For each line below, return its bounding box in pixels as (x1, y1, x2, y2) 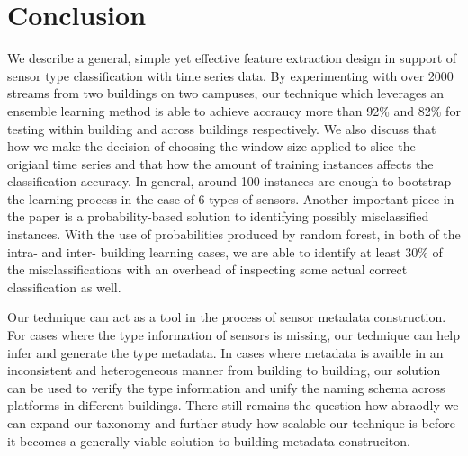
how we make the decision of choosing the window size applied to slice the (7, 137, 416, 156)
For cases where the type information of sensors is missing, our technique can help (7, 326, 461, 344)
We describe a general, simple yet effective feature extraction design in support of (7, 49, 457, 67)
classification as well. (7, 277, 121, 296)
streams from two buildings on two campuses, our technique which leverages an (7, 84, 445, 103)
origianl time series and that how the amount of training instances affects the (7, 154, 434, 173)
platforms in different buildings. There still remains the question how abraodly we (7, 396, 459, 415)
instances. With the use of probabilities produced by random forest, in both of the (7, 225, 461, 244)
